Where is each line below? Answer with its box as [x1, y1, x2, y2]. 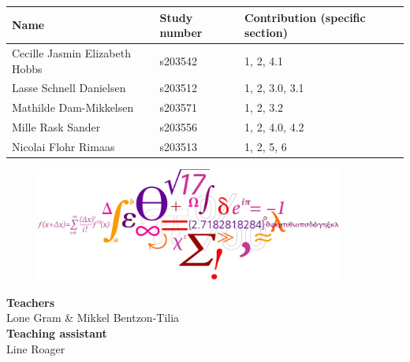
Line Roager [6, 340, 65, 356]
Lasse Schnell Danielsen [12, 79, 126, 96]
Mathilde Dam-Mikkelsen [12, 99, 134, 116]
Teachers [6, 294, 55, 310]
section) [244, 24, 288, 41]
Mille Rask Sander [12, 119, 101, 135]
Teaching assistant [6, 325, 107, 342]
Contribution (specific [244, 9, 366, 25]
